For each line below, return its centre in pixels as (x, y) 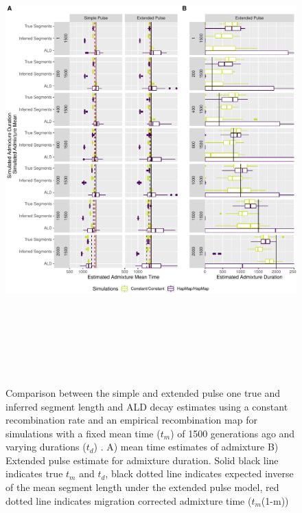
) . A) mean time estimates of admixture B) (186, 447)
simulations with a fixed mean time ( (83, 433)
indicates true (34, 473)
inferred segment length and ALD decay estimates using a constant (147, 406)
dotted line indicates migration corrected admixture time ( (129, 500)
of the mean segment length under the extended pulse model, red (142, 487)
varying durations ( (46, 447)
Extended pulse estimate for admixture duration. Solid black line (142, 460)
